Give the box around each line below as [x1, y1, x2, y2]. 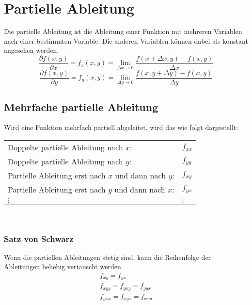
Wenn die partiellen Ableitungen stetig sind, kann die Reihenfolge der [4, 252, 211, 262]
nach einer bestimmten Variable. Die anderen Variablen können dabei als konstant [4, 35, 248, 46]
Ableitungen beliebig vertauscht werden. [4, 261, 123, 272]
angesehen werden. [4, 45, 59, 55]
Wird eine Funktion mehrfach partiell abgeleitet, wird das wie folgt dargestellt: [4, 122, 238, 132]
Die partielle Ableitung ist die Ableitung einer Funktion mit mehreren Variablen [4, 26, 242, 36]
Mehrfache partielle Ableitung [4, 99, 158, 114]
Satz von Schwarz [4, 233, 74, 245]
